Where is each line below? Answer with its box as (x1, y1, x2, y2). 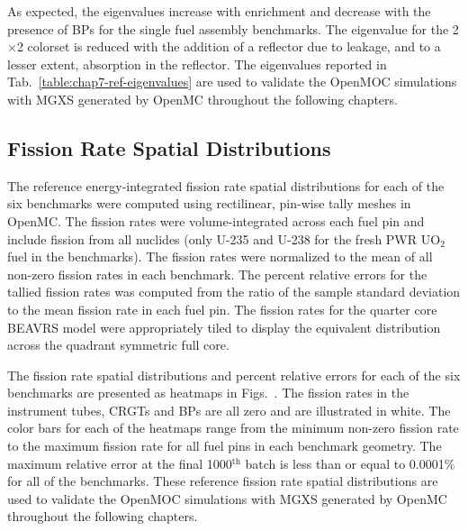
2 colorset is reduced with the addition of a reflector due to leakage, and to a (16, 37, 441, 56)
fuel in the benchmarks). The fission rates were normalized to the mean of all (7, 247, 433, 266)
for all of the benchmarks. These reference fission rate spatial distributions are (7, 471, 438, 490)
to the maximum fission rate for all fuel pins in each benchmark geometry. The (7, 436, 442, 455)
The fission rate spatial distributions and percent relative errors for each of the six (7, 365, 461, 384)
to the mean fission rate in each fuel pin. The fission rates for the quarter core (7, 299, 437, 318)
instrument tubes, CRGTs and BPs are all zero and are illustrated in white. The (7, 400, 451, 419)
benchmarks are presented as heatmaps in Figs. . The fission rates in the (7, 383, 409, 402)
